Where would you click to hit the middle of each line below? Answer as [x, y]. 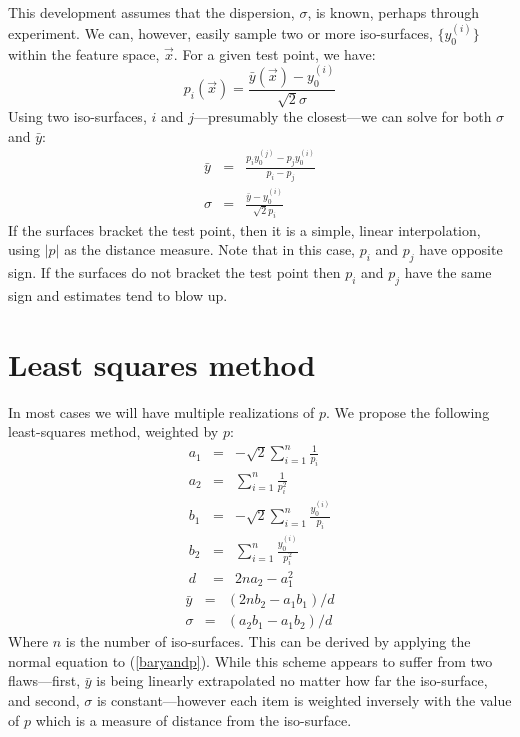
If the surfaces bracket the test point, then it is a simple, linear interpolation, [244, 229]
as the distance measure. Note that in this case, [210, 249]
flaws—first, [44, 680]
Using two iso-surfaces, [77, 116]
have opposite [461, 249]
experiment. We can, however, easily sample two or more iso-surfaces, [220, 33]
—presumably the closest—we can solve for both [342, 116]
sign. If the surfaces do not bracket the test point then [174, 271]
